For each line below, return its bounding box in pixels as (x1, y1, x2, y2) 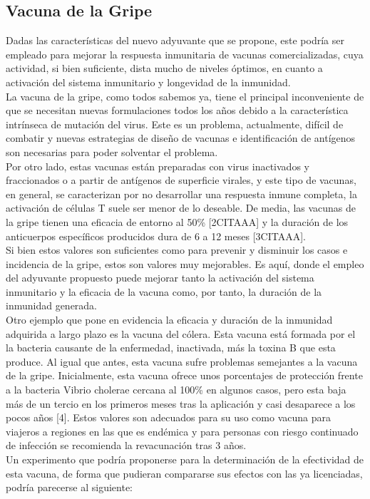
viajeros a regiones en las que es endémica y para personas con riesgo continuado (6, 423, 359, 438)
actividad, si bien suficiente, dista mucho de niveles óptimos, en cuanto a (6, 61, 323, 76)
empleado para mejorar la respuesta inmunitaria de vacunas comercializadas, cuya (6, 46, 364, 61)
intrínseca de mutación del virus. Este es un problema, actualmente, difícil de (6, 116, 344, 131)
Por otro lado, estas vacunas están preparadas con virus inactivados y (6, 158, 309, 173)
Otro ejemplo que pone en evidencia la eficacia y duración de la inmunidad (6, 312, 333, 327)
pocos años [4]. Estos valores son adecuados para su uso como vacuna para (6, 410, 331, 425)
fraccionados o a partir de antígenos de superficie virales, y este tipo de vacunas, (6, 173, 356, 187)
